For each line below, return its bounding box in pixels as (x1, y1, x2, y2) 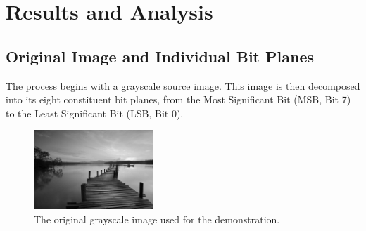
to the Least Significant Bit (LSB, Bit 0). (6, 105, 184, 120)
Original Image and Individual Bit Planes (6, 45, 315, 67)
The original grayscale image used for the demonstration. (34, 211, 280, 226)
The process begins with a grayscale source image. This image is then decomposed (6, 78, 360, 93)
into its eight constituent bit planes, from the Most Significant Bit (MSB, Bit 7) (6, 92, 351, 107)
